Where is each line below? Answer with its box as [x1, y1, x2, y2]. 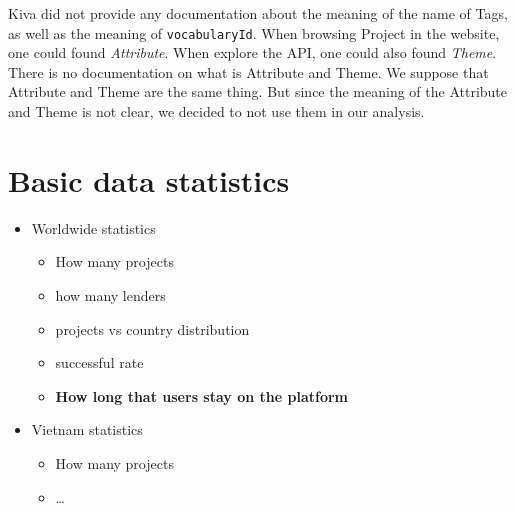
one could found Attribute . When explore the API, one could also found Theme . [8, 42, 497, 63]
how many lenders [55, 284, 166, 305]
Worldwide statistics [31, 217, 156, 238]
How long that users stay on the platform [55, 385, 349, 406]
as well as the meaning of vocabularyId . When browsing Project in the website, [8, 22, 500, 43]
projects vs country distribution [55, 318, 250, 339]
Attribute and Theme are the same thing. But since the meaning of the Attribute [8, 81, 508, 102]
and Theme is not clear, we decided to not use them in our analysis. [8, 101, 425, 122]
